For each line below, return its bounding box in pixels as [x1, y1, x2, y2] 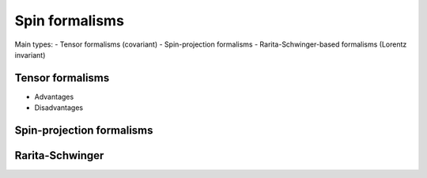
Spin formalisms [14, 12, 124, 29]
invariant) [14, 50, 46, 59]
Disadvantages [34, 103, 83, 112]
